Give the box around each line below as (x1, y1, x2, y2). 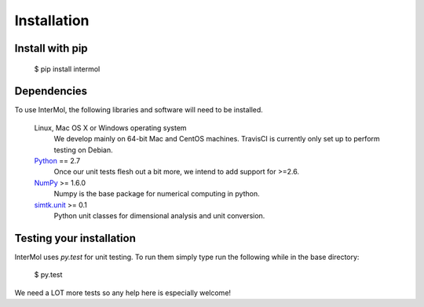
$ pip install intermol (34, 64, 101, 74)
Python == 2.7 (34, 156, 81, 166)
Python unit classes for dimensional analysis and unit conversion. (53, 210, 265, 220)
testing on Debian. (53, 145, 113, 155)
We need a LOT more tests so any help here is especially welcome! (14, 287, 232, 298)
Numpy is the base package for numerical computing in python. (53, 189, 261, 199)
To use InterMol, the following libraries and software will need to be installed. (14, 105, 263, 115)
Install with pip (14, 42, 88, 55)
